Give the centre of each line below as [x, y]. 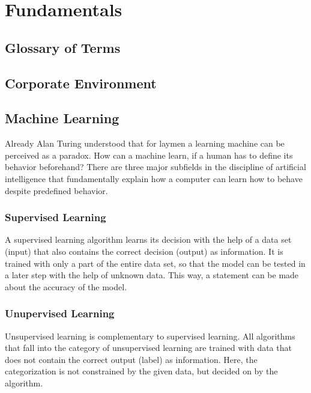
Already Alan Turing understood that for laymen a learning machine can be [145, 143]
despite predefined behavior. [56, 190]
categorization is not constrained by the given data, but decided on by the [141, 371]
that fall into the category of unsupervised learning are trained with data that [148, 348]
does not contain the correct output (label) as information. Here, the [131, 359]
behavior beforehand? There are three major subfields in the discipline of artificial [155, 167]
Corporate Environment [81, 83]
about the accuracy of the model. [66, 286]
